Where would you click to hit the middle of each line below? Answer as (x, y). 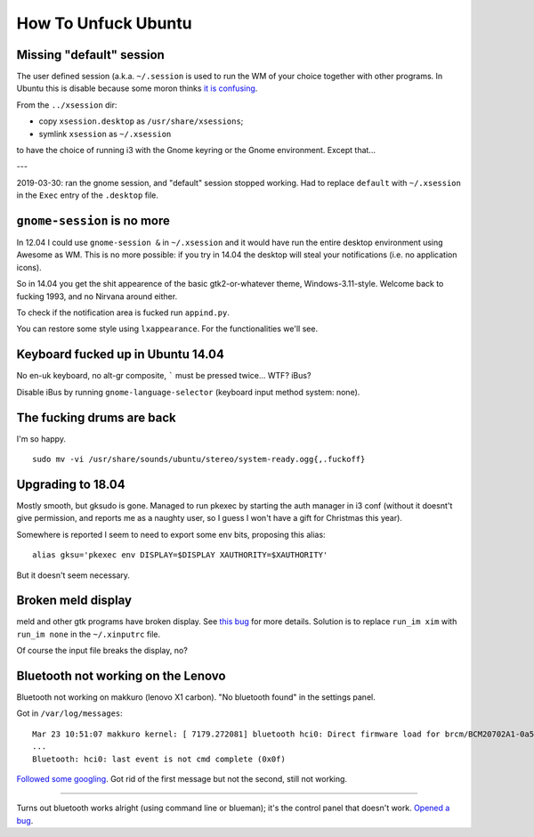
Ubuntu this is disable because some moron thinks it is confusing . (137, 88)
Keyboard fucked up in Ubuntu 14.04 (120, 355)
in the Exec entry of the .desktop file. (88, 195)
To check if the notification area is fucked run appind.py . (123, 313)
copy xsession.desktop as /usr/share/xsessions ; (141, 121)
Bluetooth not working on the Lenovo (121, 676)
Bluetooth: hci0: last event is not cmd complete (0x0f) (159, 759)
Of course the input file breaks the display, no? (102, 651)
